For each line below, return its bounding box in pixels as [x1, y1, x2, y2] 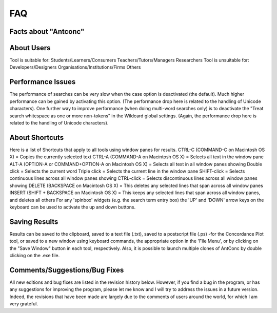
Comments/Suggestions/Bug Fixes [9, 265, 124, 274]
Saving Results [9, 217, 58, 226]
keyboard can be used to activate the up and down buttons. [9, 204, 136, 210]
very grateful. [9, 301, 38, 307]
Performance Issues [9, 77, 76, 87]
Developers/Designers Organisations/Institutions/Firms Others [9, 64, 141, 70]
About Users [9, 44, 51, 52]
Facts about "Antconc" [9, 27, 85, 36]
